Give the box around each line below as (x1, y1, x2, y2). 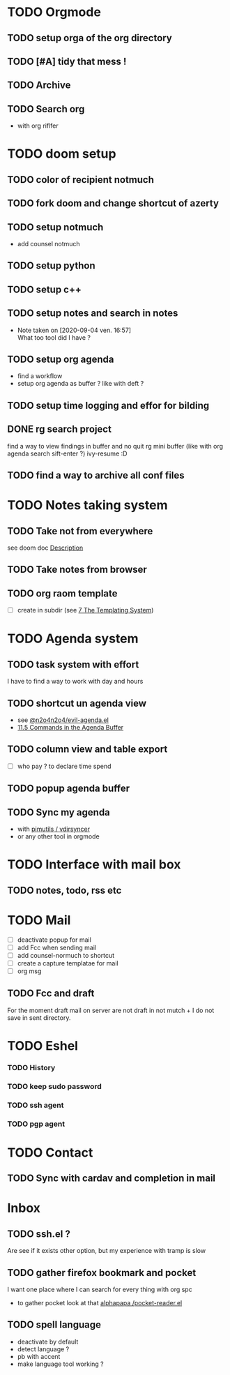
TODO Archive (7, 80, 71, 91)
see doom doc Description (7, 543, 84, 552)
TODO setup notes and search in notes (7, 308, 178, 320)
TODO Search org (7, 103, 85, 115)
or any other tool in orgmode (17, 832, 100, 841)
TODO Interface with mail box (7, 857, 181, 873)
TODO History (7, 1062, 56, 1072)
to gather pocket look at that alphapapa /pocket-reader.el (17, 1299, 183, 1307)
